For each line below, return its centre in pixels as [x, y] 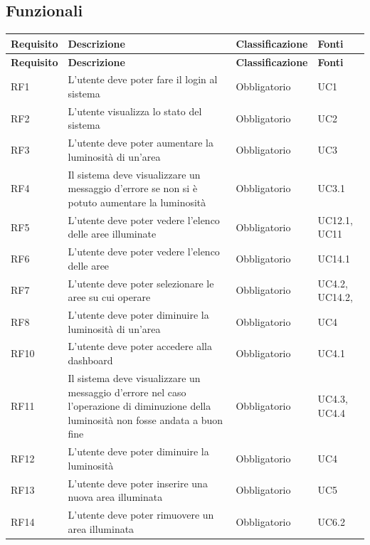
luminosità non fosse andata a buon [146, 419]
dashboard [90, 360]
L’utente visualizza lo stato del [135, 111]
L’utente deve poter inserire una [138, 483]
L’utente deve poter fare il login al [143, 79]
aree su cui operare [109, 297]
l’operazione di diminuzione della [139, 406]
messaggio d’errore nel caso [127, 392]
